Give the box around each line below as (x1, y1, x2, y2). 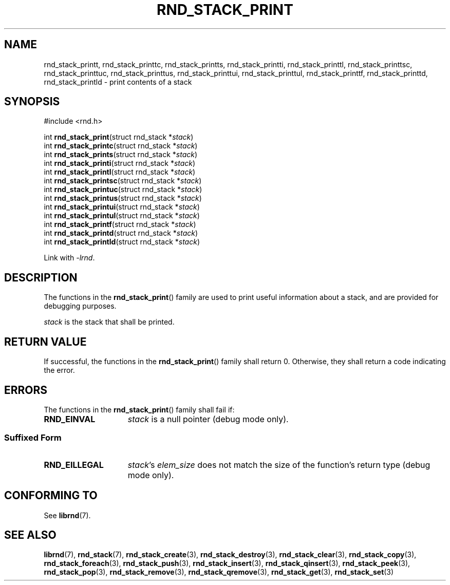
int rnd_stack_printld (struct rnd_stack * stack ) (44, 237, 200, 247)
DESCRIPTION (4, 271, 78, 284)
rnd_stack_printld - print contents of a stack (44, 77, 192, 86)
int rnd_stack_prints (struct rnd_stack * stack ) (44, 150, 198, 159)
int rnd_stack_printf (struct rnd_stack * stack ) (44, 220, 196, 229)
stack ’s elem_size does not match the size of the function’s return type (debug (127, 459, 430, 470)
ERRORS (4, 383, 48, 397)
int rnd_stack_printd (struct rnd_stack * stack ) (44, 229, 198, 238)
